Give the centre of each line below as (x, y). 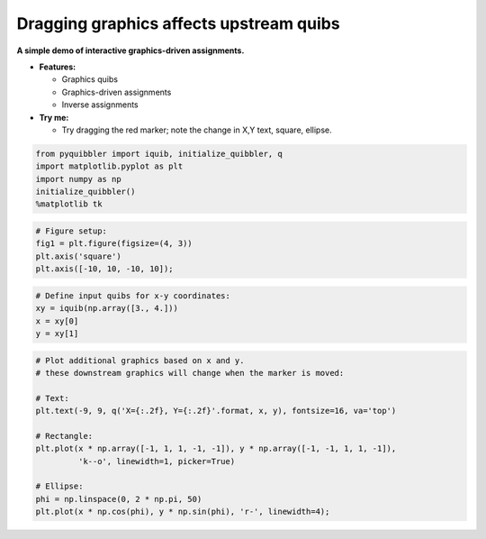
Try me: (54, 117)
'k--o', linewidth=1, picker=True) (157, 461)
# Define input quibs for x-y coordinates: (133, 296)
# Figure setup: (72, 231)
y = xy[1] (57, 333)
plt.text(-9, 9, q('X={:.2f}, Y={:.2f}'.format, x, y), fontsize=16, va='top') (216, 411)
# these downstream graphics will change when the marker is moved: (190, 373)
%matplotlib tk (69, 204)
